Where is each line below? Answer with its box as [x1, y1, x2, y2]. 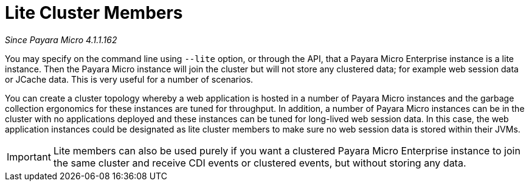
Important [7, 150, 51, 163]
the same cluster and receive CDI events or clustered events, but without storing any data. [53, 156, 466, 169]
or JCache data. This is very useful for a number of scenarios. [5, 74, 254, 84]
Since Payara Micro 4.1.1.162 [5, 34, 117, 45]
